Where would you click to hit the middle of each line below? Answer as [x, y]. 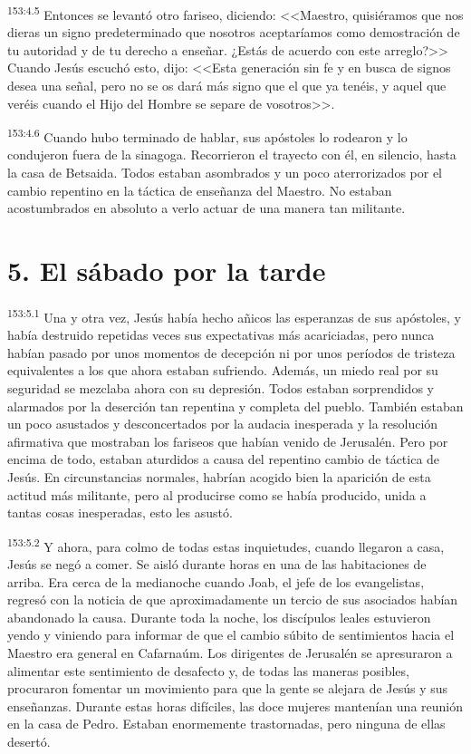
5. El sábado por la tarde [167, 271]
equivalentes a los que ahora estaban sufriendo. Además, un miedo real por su [223, 370]
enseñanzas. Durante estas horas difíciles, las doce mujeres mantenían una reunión [235, 706]
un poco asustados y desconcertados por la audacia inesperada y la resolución [223, 424]
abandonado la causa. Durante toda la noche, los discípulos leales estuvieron [219, 617]
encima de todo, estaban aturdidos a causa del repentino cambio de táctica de [224, 459]
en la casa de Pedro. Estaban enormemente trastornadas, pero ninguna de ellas [226, 724]
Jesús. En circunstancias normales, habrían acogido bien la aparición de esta [219, 476]
